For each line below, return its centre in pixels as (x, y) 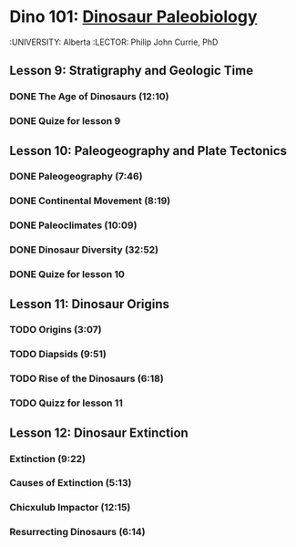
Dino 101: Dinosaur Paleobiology (133, 17)
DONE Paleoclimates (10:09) (73, 225)
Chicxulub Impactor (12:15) (70, 508)
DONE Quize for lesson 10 (67, 274)
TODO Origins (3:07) (56, 330)
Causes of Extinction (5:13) (71, 483)
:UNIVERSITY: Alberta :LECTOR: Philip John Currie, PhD (114, 42)
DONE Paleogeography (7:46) (76, 177)
